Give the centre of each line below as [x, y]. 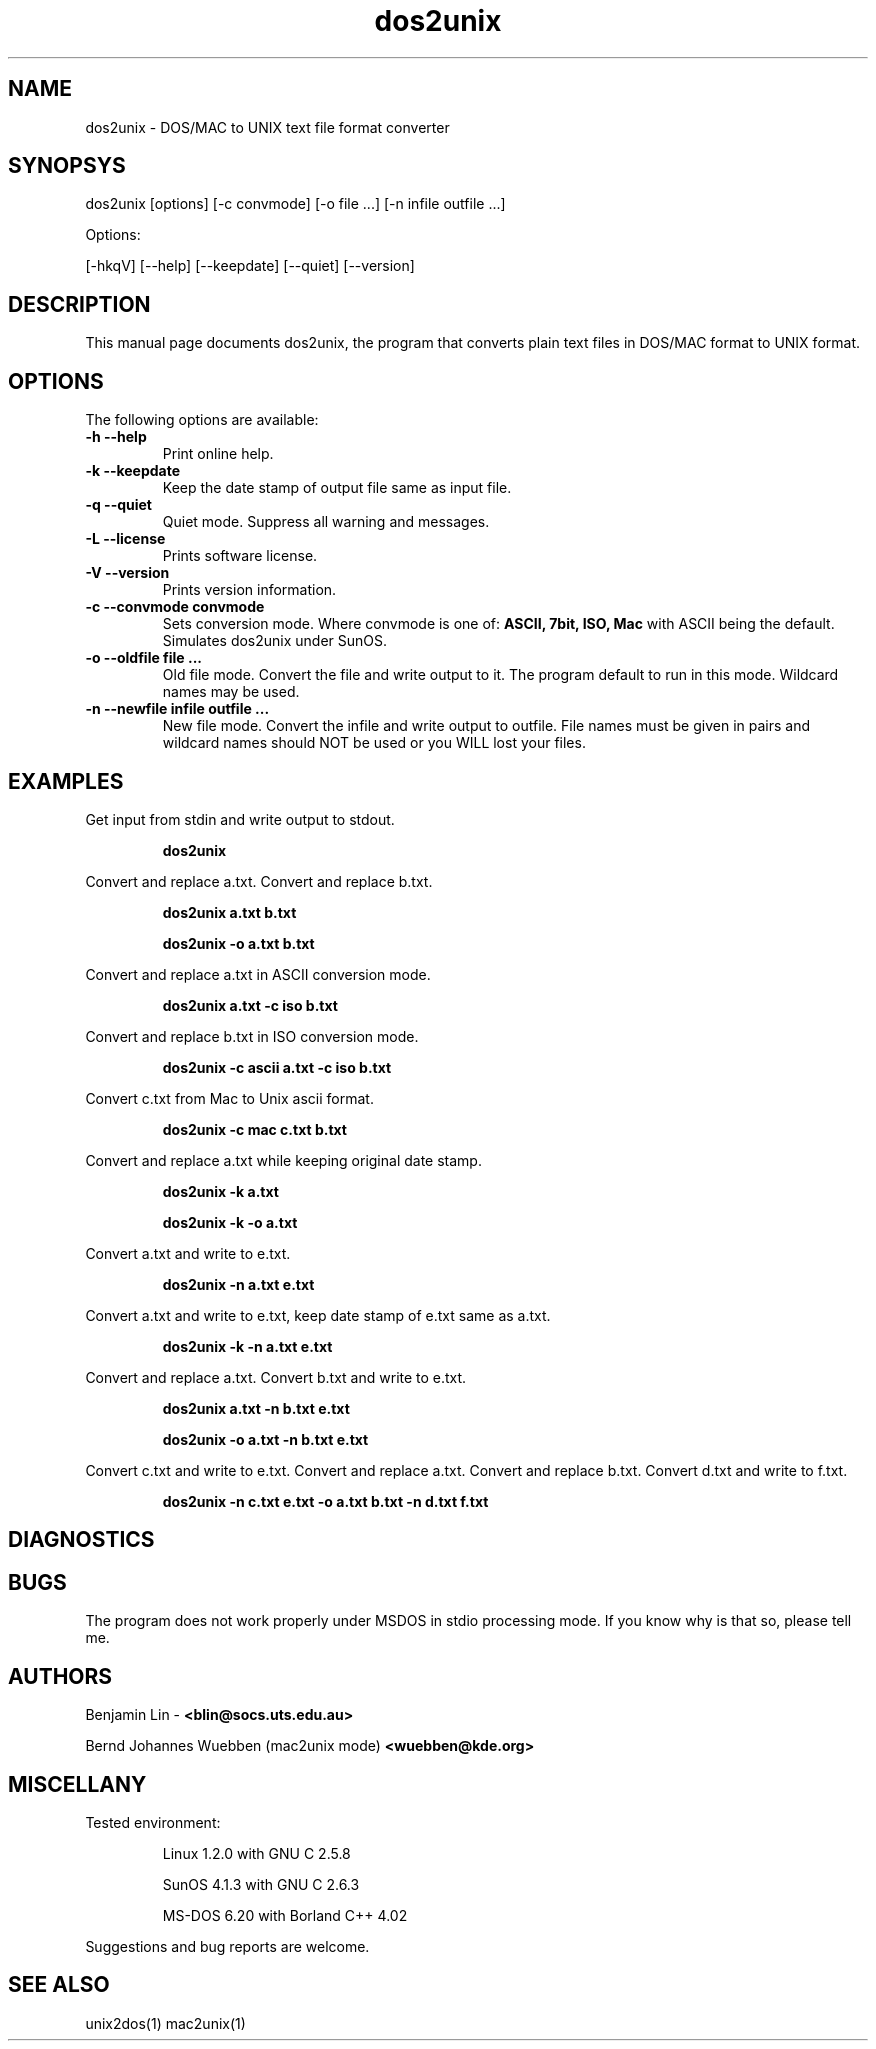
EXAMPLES [66, 781]
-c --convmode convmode [175, 607]
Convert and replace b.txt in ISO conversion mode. [252, 1036]
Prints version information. [249, 590]
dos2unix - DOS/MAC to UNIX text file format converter [267, 127]
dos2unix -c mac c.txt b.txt [254, 1129]
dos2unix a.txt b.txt [229, 912]
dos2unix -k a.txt [220, 1191]
